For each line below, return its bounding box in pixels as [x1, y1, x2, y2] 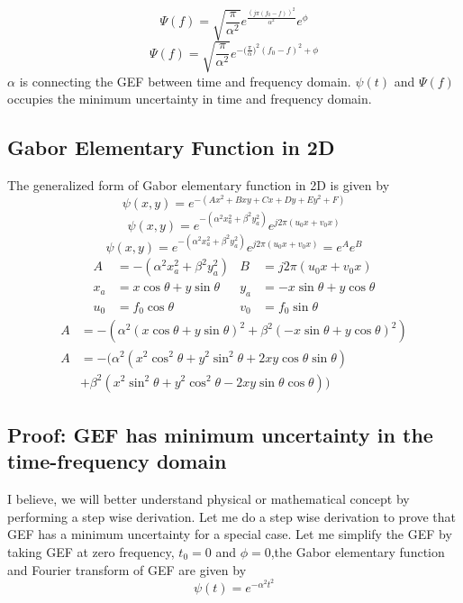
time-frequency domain [7, 447, 227, 475]
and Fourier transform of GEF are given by [7, 560, 247, 579]
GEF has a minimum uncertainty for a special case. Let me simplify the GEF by [7, 525, 452, 544]
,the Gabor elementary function [270, 542, 445, 561]
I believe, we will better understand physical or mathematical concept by [7, 489, 410, 508]
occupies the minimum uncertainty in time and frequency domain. [7, 89, 372, 108]
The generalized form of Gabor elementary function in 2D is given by [7, 176, 390, 195]
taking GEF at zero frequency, [7, 542, 175, 561]
